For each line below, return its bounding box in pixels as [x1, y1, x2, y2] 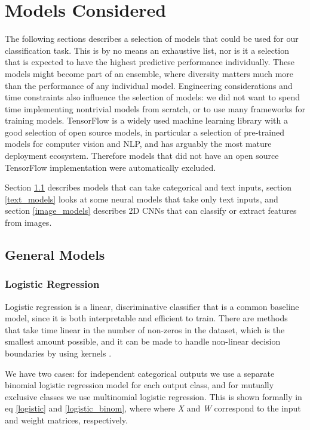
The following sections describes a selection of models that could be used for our [5, 32, 299, 45]
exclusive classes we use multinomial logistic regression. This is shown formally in [5, 390, 302, 403]
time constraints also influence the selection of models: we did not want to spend [5, 91, 300, 103]
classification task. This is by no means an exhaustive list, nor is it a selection [5, 44, 289, 56]
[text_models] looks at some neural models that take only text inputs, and [5, 192, 278, 205]
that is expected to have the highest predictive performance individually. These [5, 56, 294, 68]
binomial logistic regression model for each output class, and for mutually [5, 379, 274, 391]
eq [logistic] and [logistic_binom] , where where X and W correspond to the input [5, 402, 301, 414]
